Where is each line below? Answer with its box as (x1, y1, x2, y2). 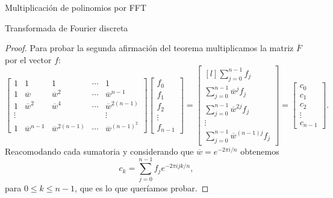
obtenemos (240, 144, 279, 157)
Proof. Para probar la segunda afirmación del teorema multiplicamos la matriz (5, 42, 294, 54)
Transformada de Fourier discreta (5, 21, 128, 34)
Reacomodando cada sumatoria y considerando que (5, 144, 194, 157)
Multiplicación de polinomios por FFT (5, 1, 147, 13)
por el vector (5, 53, 52, 66)
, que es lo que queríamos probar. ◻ (75, 182, 209, 194)
